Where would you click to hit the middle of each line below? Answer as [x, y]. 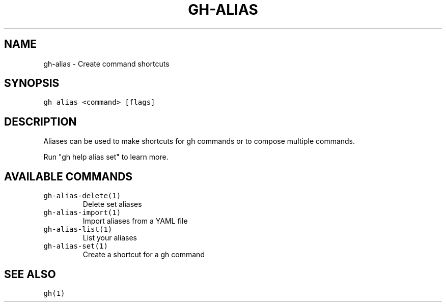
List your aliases [110, 238]
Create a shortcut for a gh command [144, 255]
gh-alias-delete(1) [82, 196]
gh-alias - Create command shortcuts [106, 64]
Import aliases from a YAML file [135, 221]
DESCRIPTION [40, 121]
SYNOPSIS [32, 83]
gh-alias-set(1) [76, 246]
